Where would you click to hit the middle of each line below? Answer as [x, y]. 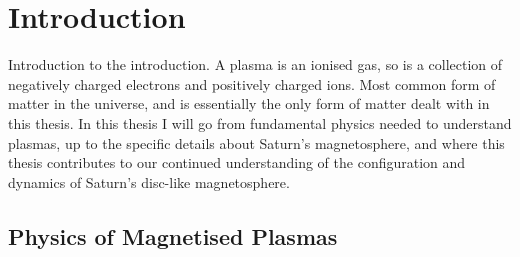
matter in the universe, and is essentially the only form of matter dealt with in [249, 103]
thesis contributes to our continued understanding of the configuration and [237, 162]
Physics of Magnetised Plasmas [173, 235]
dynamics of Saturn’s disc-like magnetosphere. [149, 181]
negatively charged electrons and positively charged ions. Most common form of [252, 83]
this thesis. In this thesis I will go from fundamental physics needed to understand [260, 122]
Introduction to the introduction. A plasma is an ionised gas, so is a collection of [255, 64]
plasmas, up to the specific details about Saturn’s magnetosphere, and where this [256, 142]
